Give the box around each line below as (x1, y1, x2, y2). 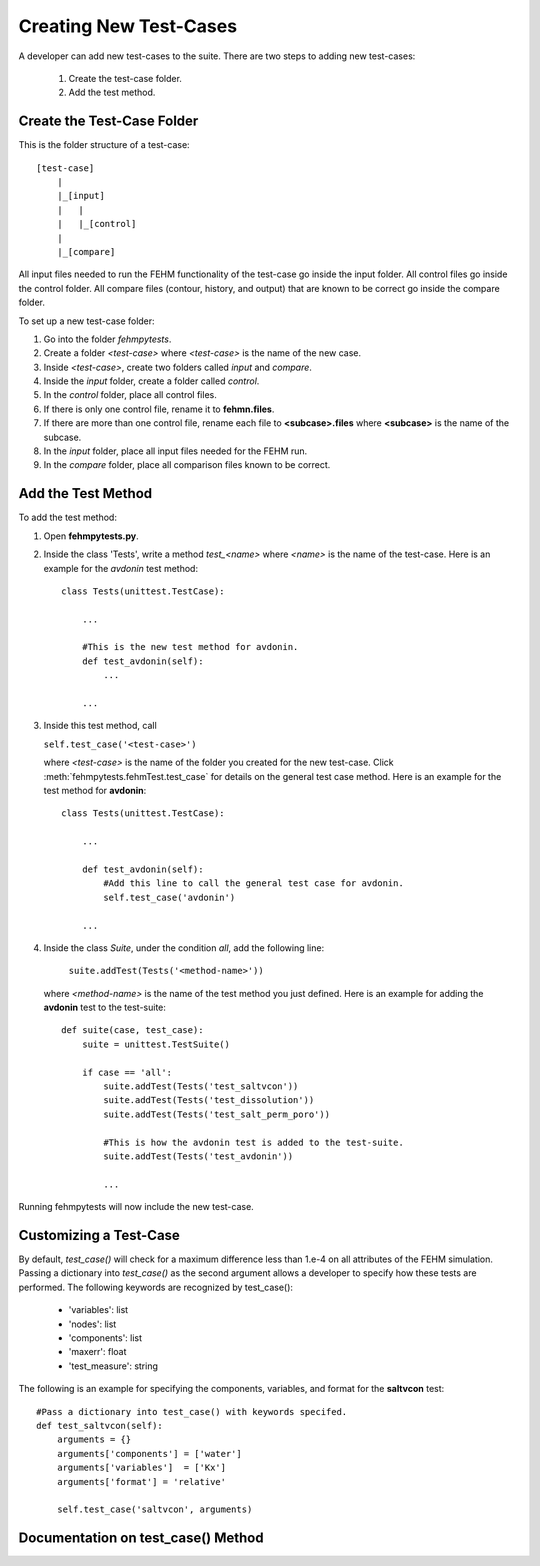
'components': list (68, 1332, 143, 1344)
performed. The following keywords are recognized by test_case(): (18, 1281, 294, 1293)
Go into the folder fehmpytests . (43, 333, 172, 345)
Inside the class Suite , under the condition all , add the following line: (43, 941, 325, 954)
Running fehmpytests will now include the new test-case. (18, 1201, 254, 1213)
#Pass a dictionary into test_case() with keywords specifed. (36, 1406, 348, 1417)
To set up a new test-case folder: (18, 315, 155, 327)
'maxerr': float (68, 1346, 127, 1358)
